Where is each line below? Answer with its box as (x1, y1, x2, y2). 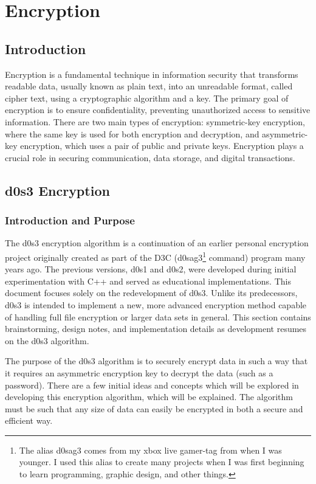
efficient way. (5, 414, 53, 427)
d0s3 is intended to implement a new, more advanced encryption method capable (5, 298, 307, 311)
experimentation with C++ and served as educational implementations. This (5, 274, 291, 287)
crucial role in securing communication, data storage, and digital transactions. (5, 151, 295, 164)
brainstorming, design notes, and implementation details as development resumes (5, 322, 307, 335)
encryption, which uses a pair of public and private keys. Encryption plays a (20, 139, 304, 152)
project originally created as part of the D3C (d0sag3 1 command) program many (5, 249, 306, 263)
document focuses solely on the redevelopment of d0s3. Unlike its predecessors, (5, 286, 298, 299)
